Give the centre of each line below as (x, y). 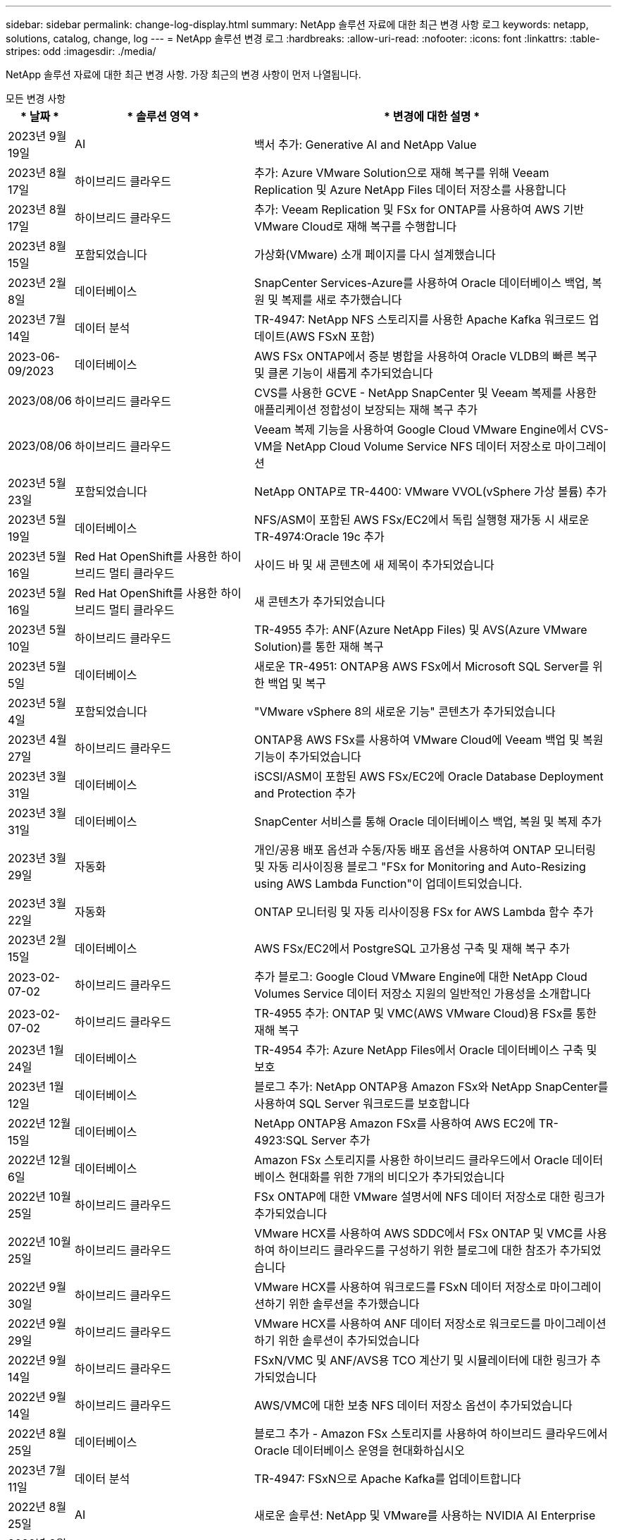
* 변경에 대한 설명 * (432, 116)
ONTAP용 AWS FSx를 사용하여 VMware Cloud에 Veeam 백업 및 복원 (429, 740)
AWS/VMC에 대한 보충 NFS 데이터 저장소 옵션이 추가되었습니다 (413, 1405)
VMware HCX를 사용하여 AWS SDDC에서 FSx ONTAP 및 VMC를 (419, 1233)
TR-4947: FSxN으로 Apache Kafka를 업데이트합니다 (388, 1479)
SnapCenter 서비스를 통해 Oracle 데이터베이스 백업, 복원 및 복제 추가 (428, 821)
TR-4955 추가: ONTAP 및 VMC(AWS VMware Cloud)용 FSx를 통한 (426, 1013)
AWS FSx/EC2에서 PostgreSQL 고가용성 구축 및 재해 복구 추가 (412, 948)
